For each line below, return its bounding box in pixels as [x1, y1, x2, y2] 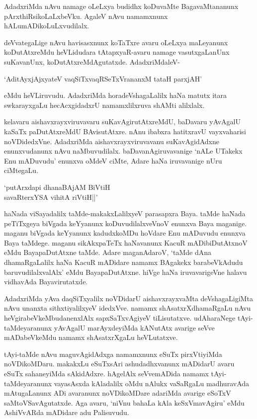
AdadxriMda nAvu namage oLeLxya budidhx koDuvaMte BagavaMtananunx [4, 1, 239, 11]
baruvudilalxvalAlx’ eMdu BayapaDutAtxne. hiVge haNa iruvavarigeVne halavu [4, 266, 247, 277]
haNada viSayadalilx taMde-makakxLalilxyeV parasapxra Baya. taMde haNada [4, 208, 246, 219]
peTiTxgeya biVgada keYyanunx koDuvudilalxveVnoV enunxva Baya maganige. [4, 218, 247, 228]
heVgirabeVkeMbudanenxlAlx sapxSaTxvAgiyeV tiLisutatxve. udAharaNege [4, 313, 236, 323]
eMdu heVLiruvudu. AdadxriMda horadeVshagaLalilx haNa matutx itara [4, 90, 227, 100]
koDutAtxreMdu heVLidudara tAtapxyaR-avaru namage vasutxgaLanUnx [4, 47, 230, 57]
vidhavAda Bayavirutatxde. [4, 276, 88, 287]
